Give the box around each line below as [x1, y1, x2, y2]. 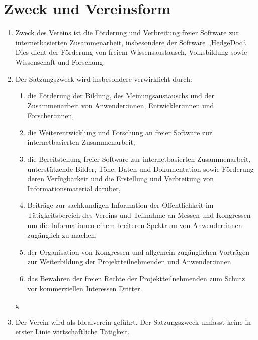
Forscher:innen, [27, 110, 74, 121]
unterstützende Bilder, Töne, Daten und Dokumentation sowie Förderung [27, 163, 254, 174]
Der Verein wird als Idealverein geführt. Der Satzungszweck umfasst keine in [15, 316, 251, 327]
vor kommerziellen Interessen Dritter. [27, 283, 142, 293]
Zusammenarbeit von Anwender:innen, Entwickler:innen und [27, 100, 214, 110]
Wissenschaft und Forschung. [15, 56, 105, 67]
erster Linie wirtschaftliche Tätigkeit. [15, 326, 130, 337]
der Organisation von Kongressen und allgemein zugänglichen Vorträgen [27, 246, 250, 257]
